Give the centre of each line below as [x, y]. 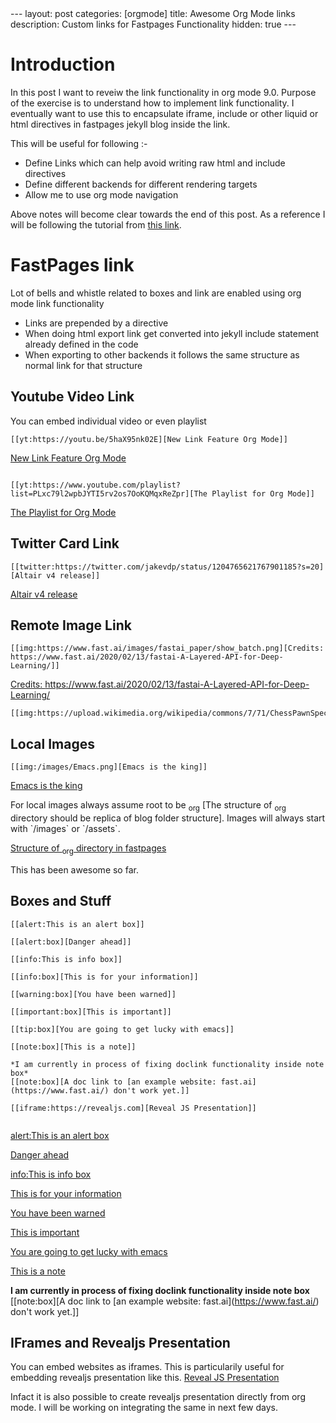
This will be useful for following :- [79, 143]
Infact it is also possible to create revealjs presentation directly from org [158, 1397]
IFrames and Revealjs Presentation [120, 1342]
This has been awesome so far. [74, 869]
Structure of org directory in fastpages [88, 849]
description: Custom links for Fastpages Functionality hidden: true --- [153, 24]
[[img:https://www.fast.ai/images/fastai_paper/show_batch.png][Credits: [167, 648]
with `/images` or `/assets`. [65, 828]
